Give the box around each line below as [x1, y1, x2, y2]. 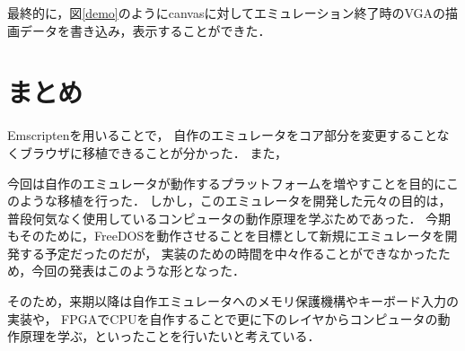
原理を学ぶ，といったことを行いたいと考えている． [19, 327, 320, 346]
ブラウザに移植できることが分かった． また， [19, 143, 288, 162]
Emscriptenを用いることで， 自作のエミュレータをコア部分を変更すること [7, 126, 437, 145]
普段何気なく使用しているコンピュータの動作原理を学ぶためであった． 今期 [7, 208, 452, 227]
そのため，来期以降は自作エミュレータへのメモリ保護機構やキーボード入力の [7, 292, 460, 311]
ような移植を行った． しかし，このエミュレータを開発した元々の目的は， [19, 191, 452, 210]
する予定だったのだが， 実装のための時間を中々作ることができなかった [19, 243, 438, 262]
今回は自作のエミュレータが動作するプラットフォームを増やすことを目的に [7, 173, 447, 192]
